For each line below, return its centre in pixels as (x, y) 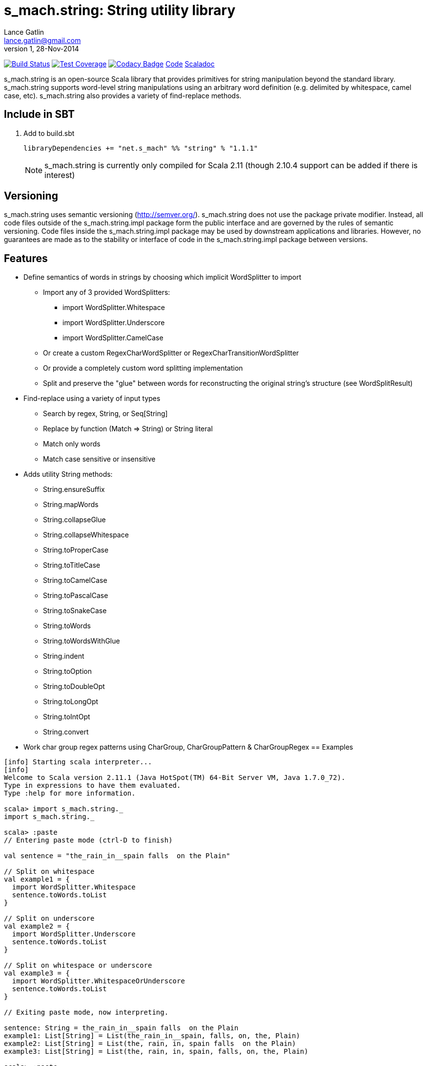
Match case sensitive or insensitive (99, 459)
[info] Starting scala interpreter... (78, 762)
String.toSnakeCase (75, 611)
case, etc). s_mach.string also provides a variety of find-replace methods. (123, 95)
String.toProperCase (76, 550)
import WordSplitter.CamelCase (113, 338)
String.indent (64, 656)
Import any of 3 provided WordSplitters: (107, 292)
